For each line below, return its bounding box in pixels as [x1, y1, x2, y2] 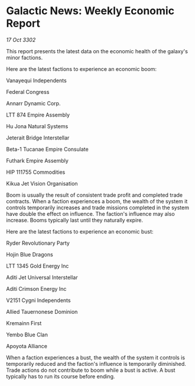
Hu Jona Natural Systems [6, 122, 69, 129]
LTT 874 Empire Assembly [6, 111, 70, 118]
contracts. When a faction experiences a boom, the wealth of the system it [6, 197, 188, 205]
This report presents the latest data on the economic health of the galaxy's [6, 47, 188, 54]
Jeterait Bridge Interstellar [6, 134, 70, 141]
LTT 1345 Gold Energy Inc [6, 262, 69, 270]
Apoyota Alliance [6, 342, 47, 349]
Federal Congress [6, 88, 50, 95]
